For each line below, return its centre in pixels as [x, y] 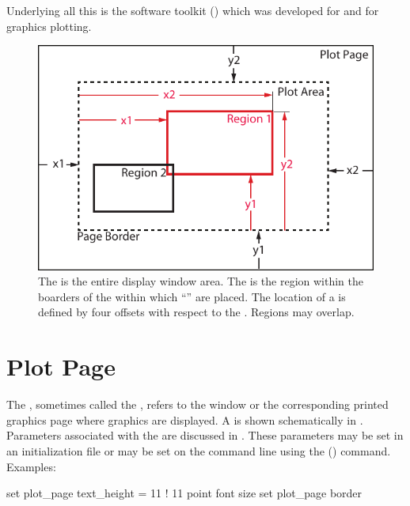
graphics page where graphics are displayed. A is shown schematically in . [185, 419]
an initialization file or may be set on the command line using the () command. [199, 450]
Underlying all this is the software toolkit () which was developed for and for [193, 10]
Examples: [31, 466]
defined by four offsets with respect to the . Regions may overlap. [196, 312]
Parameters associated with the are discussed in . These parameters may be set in [205, 435]
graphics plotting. [49, 26]
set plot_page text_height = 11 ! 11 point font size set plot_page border [184, 493]
